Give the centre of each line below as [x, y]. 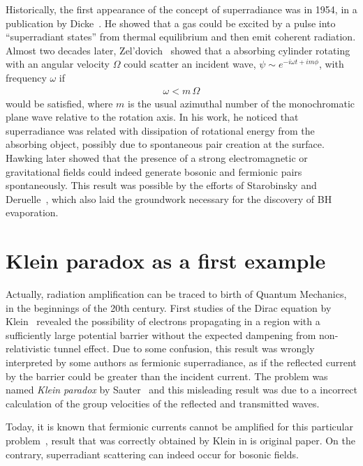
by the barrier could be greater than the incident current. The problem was [167, 376]
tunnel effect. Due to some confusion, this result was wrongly [184, 348]
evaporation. [32, 212]
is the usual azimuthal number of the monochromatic [241, 103]
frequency [26, 77]
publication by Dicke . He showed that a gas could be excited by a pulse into [171, 23]
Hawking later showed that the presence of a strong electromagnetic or [157, 157]
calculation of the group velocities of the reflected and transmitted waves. [163, 403]
